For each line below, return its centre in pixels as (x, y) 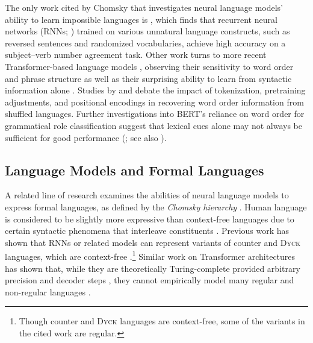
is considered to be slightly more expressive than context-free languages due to (150, 219)
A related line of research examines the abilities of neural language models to (147, 195)
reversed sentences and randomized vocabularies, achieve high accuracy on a (145, 42)
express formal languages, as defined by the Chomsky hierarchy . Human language (156, 206)
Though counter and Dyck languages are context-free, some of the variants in (162, 321)
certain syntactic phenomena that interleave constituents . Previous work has (147, 231)
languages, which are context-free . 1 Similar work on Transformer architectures (150, 255)
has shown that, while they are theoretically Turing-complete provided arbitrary (153, 268)
